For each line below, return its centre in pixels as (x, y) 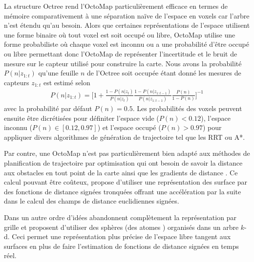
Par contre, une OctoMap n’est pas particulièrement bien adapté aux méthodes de (127, 153)
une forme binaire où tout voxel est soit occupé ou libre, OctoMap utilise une (120, 34)
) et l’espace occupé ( (129, 127)
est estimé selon (67, 82)
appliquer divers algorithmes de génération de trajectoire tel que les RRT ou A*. (125, 137)
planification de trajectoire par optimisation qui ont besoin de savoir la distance (123, 162)
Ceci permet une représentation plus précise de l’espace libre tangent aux (121, 236)
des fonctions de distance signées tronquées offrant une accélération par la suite (123, 191)
